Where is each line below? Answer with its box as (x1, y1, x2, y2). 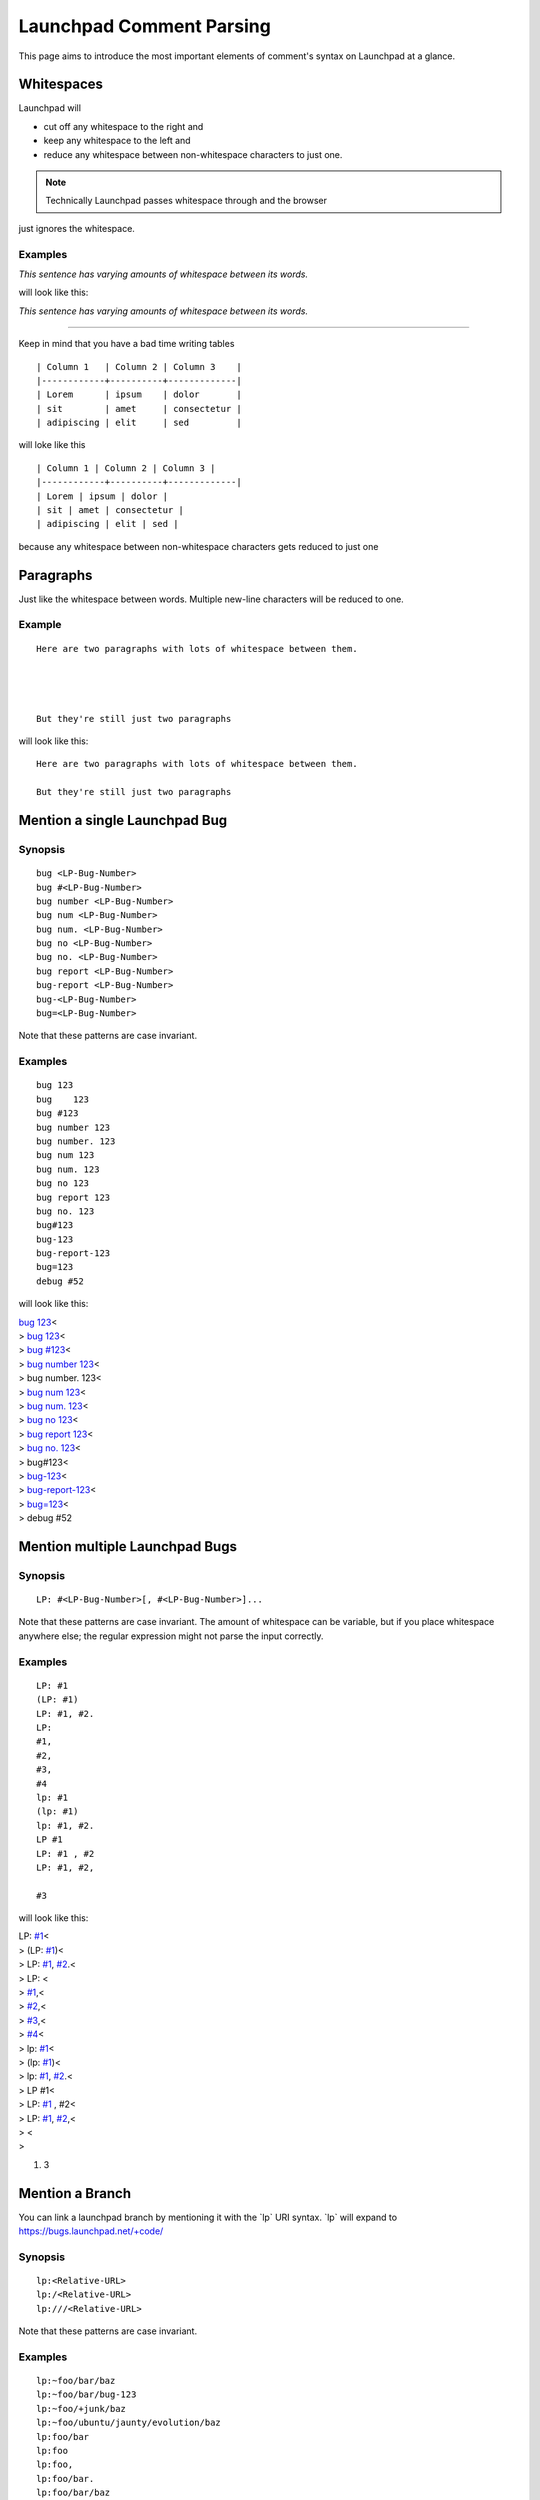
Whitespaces (18, 76, 104, 93)
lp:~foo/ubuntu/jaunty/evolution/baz (36, 2417, 222, 2429)
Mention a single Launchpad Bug (18, 811, 228, 829)
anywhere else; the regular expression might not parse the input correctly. (18, 1630, 324, 1642)
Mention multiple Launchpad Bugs (18, 1538, 237, 1555)
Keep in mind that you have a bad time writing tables (18, 338, 235, 350)
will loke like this (18, 439, 86, 451)
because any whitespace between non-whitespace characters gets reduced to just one (18, 540, 379, 552)
